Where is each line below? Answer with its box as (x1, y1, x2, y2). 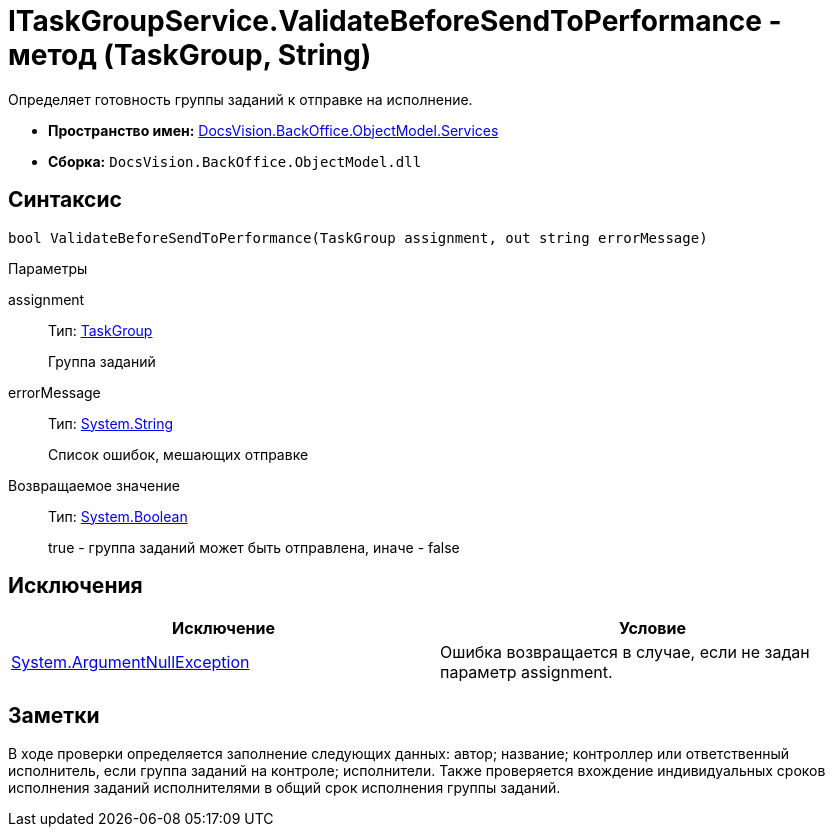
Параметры (8, 259, 88, 277)
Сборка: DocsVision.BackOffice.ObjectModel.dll (48, 152, 422, 170)
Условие (619, 618, 686, 639)
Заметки (8, 702, 100, 728)
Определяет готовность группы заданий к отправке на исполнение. (8, 90, 473, 108)
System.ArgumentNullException (11, 652, 250, 673)
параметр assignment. (440, 662, 613, 683)
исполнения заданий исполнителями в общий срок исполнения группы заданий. (8, 779, 561, 797)
